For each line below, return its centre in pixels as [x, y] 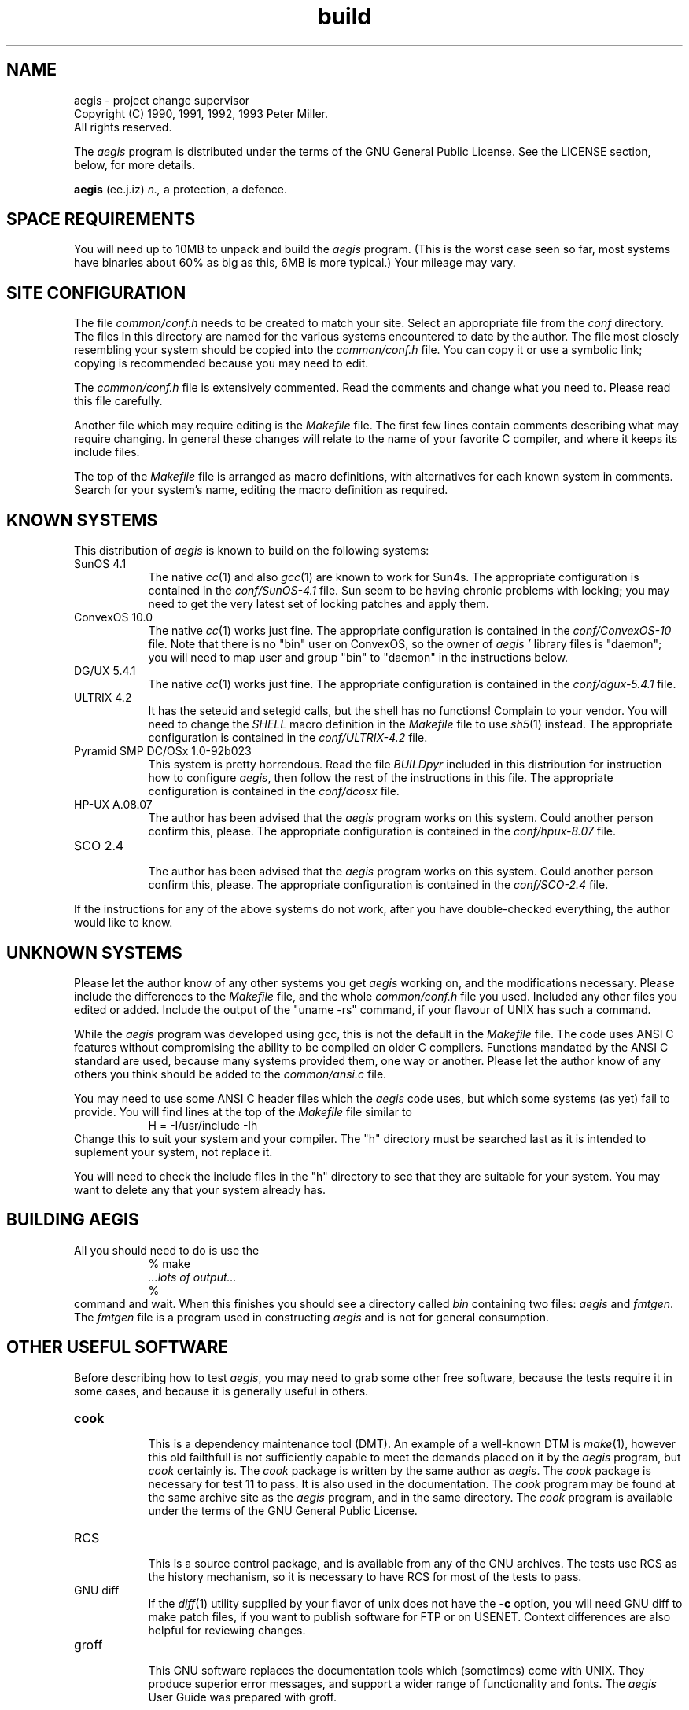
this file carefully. [118, 401]
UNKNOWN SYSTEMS [94, 953]
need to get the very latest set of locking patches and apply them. [319, 604]
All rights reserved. [123, 127]
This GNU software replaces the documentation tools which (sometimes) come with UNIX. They [396, 1670]
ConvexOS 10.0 [114, 617]
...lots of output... [192, 1277]
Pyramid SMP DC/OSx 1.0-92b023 [163, 751]
